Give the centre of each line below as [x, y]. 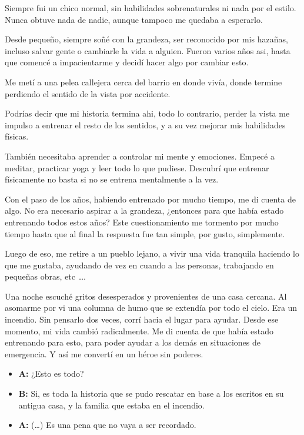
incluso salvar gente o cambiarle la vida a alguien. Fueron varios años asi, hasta [148, 50]
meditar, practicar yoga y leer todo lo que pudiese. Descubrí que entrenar [137, 167]
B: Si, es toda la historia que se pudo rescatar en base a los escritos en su [151, 394]
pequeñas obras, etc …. [45, 276]
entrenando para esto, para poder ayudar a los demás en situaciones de [133, 342]
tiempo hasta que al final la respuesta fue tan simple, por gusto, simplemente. [145, 233]
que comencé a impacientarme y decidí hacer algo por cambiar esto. [127, 62]
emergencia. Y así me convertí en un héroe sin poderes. [104, 353]
